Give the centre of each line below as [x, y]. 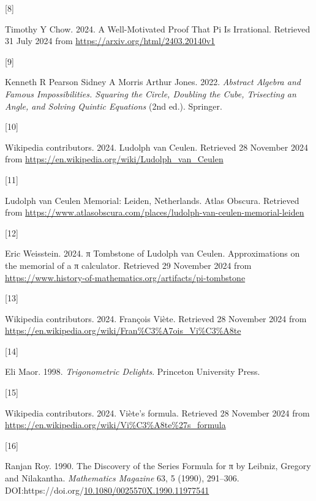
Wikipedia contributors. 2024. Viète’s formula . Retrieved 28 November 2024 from [157, 412]
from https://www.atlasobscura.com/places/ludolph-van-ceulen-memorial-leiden [155, 212]
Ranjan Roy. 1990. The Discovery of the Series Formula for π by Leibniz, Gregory [158, 466]
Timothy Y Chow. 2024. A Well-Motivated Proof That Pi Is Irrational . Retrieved [158, 28]
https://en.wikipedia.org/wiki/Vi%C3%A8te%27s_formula [115, 425]
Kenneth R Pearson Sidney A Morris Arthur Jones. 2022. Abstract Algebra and [153, 82]
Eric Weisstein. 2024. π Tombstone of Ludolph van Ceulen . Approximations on [152, 253]
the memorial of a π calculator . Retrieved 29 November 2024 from [128, 265]
